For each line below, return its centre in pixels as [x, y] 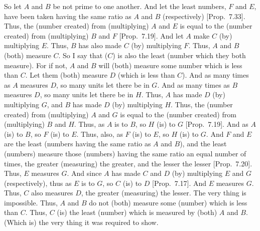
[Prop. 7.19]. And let [151, 35]
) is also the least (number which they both [179, 55]
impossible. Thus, [31, 202]
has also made [100, 45]
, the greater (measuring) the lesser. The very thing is [164, 193]
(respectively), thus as [38, 183]
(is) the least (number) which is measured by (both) [137, 212]
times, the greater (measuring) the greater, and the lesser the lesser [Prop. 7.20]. [128, 163]
